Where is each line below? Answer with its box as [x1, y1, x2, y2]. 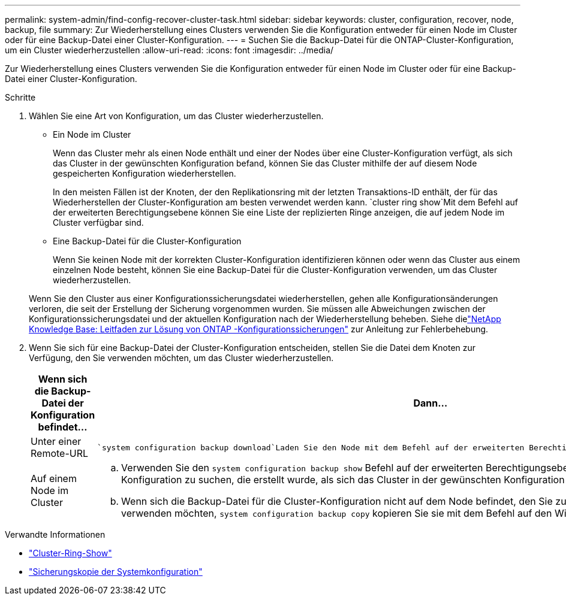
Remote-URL [31, 447, 89, 459]
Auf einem [31, 472, 77, 484]
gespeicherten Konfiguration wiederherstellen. [53, 168, 236, 178]
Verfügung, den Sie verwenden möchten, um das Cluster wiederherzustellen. [29, 353, 334, 363]
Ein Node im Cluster [53, 129, 131, 140]
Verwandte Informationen [5, 529, 106, 540]
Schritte [5, 92, 36, 102]
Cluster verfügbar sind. [53, 217, 144, 228]
